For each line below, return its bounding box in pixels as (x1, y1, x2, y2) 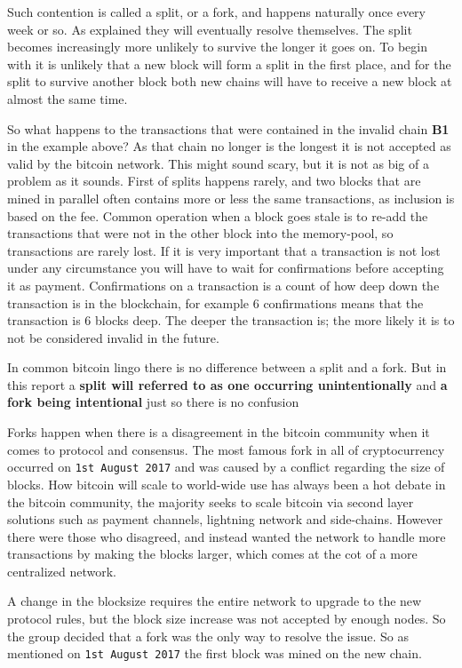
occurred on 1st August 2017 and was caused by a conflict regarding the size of (7, 457, 445, 476)
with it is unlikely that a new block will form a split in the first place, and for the (7, 54, 451, 73)
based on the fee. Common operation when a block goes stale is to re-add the (7, 206, 428, 225)
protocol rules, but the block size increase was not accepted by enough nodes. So (7, 609, 446, 628)
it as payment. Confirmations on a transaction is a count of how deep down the (7, 275, 440, 294)
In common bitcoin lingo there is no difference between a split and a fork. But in (7, 358, 447, 377)
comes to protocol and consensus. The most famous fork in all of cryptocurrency (7, 440, 445, 458)
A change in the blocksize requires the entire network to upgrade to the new (7, 592, 422, 610)
